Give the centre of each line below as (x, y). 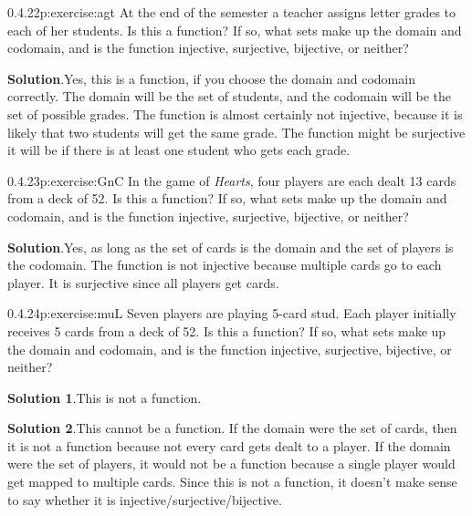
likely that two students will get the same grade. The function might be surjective (236, 132)
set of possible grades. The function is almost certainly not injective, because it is (235, 114)
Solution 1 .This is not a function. (105, 397)
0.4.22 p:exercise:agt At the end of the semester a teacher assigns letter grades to (232, 12)
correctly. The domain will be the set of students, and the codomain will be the (230, 96)
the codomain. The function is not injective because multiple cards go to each (225, 265)
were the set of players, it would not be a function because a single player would (231, 464)
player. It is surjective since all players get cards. (143, 282)
